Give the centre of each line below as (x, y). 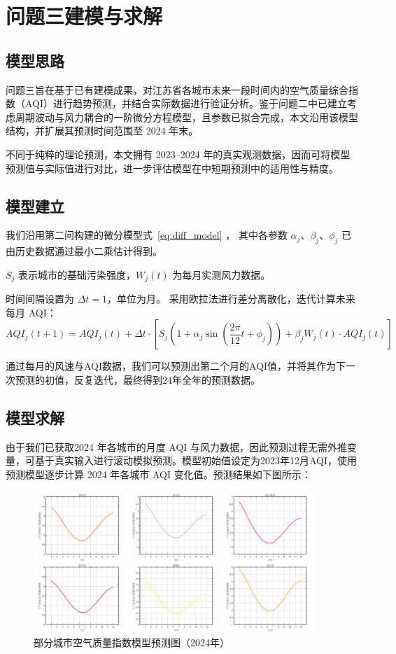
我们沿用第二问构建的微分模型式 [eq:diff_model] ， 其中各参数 (147, 235)
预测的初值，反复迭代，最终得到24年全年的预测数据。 (137, 379)
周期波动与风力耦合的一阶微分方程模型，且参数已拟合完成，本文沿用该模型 (186, 117)
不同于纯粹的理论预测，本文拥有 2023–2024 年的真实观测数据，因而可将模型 (178, 154)
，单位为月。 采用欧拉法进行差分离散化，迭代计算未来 (231, 299)
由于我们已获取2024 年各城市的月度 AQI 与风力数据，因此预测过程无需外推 (177, 446)
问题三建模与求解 (84, 16)
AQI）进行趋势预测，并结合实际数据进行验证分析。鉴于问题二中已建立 (186, 103)
